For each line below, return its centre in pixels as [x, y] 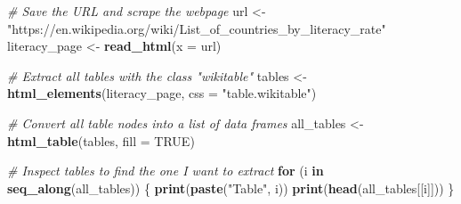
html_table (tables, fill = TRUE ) [101, 140]
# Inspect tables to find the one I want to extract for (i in [166, 171]
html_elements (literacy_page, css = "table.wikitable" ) [162, 93]
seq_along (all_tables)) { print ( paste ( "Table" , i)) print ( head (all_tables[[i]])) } [231, 188]
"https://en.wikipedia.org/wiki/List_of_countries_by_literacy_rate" [197, 28]
